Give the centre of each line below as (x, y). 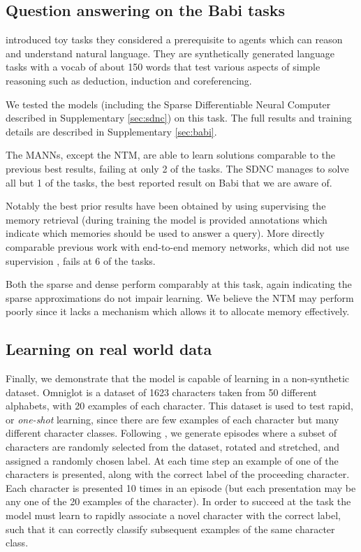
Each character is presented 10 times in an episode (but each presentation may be (181, 487)
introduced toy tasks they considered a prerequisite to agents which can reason (174, 39)
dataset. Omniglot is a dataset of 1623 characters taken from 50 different (161, 392)
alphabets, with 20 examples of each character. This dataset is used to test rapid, (180, 406)
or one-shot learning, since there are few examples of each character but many (172, 419)
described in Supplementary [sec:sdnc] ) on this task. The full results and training (179, 118)
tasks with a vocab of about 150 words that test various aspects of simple (163, 67)
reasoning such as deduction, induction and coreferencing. (129, 80)
